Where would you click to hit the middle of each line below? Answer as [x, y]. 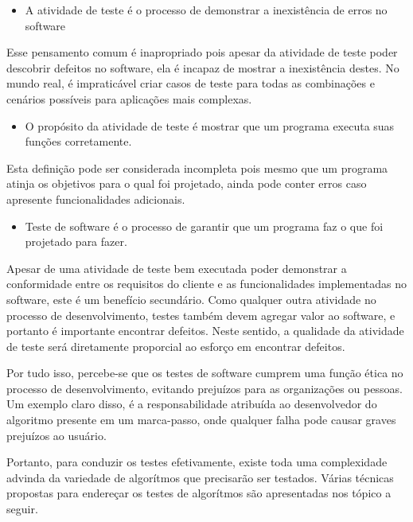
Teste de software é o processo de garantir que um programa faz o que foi [204, 226]
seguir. [22, 509]
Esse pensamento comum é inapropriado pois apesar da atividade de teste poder [202, 52]
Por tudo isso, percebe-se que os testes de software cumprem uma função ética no [205, 373]
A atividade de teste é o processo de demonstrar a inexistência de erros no [206, 10]
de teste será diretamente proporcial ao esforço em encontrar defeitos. [176, 346]
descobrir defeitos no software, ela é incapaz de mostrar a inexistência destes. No [203, 67]
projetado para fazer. [76, 242]
